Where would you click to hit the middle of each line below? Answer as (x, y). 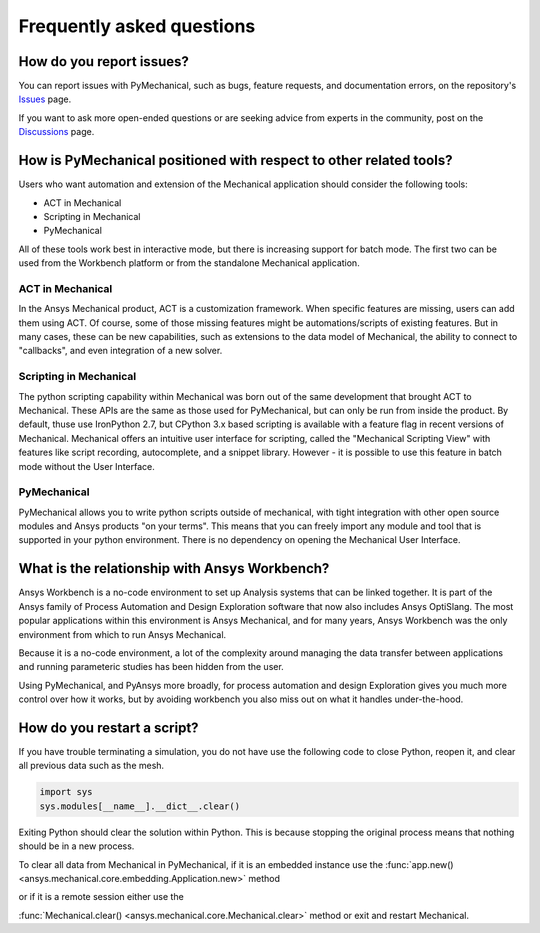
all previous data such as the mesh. (91, 766)
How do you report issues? (103, 61)
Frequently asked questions (137, 26)
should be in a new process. (76, 846)
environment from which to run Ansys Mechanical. (122, 634)
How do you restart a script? (108, 727)
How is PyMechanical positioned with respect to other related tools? (235, 160)
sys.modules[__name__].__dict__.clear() (139, 806)
